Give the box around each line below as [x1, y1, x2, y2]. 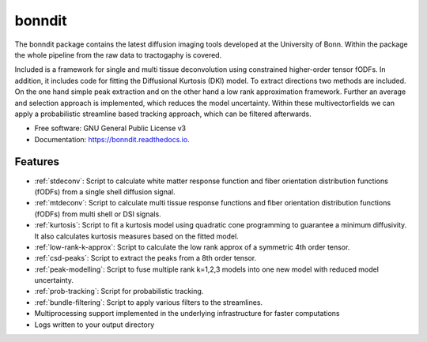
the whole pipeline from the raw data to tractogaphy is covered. [14, 50, 222, 59]
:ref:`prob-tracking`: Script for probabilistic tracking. [34, 287, 204, 296]
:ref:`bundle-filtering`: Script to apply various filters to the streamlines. [34, 297, 263, 307]
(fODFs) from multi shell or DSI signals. [34, 209, 161, 219]
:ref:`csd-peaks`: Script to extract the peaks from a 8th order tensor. [34, 254, 257, 263]
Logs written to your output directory [34, 320, 155, 329]
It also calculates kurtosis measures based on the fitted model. [34, 231, 239, 241]
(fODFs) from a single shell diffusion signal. [34, 186, 176, 197]
